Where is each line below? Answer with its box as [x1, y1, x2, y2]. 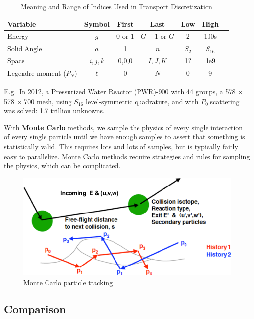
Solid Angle [7, 43, 42, 53]
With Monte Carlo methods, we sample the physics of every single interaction [4, 122, 243, 132]
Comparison [4, 301, 66, 316]
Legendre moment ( [7, 67, 66, 78]
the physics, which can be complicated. [4, 160, 121, 171]
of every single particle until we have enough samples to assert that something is [4, 132, 245, 142]
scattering [210, 96, 240, 106]
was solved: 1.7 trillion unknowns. [4, 106, 105, 116]
